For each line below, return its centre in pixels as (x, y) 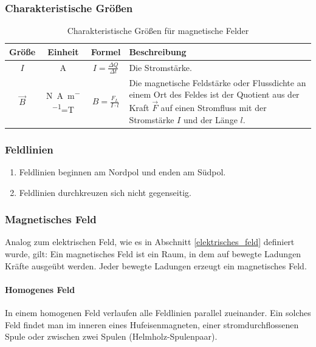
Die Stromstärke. (160, 67)
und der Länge (210, 119)
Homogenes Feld (40, 289)
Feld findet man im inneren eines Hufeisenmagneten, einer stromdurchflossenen (152, 324)
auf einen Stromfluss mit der (214, 108)
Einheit (63, 51)
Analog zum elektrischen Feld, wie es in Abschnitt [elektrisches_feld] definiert (150, 242)
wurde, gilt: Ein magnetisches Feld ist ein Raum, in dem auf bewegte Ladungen (153, 254)
